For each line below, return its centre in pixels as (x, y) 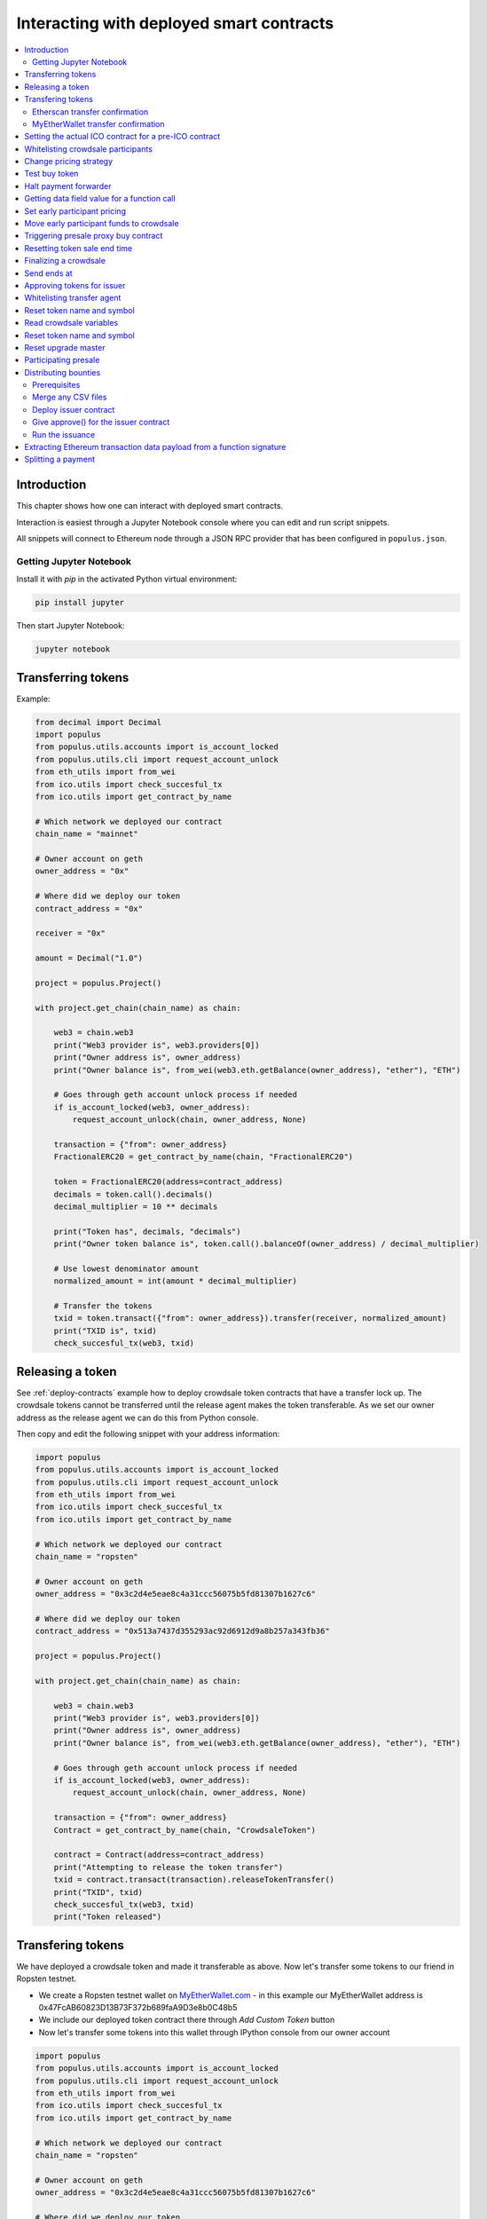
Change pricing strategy (69, 162)
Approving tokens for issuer (75, 285)
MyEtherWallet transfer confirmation (98, 123)
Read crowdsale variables (71, 323)
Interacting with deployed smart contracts (175, 23)
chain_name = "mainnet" (87, 834)
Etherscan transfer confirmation (90, 112)
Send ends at (48, 273)
